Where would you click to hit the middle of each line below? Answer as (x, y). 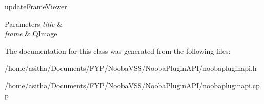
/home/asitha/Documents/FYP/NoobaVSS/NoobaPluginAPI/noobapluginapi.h (131, 68)
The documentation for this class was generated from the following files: (118, 50)
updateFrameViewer (36, 6)
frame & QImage (31, 34)
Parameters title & (34, 23)
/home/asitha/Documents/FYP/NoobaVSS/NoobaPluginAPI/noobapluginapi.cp (132, 85)
